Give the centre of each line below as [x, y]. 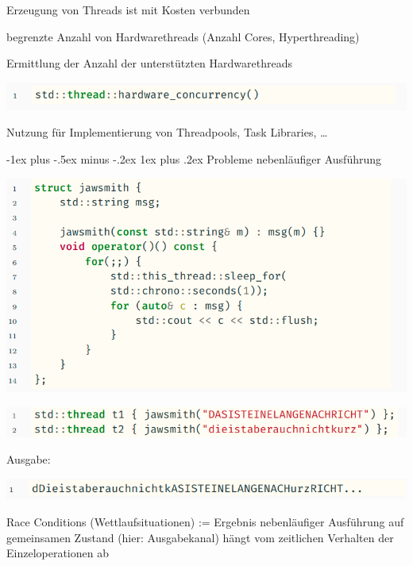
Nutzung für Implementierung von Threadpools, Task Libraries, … [167, 132]
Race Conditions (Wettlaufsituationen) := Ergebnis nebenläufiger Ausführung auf [205, 522]
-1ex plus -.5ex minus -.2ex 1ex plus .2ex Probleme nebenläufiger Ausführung [194, 159]
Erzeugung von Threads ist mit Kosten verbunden [128, 10]
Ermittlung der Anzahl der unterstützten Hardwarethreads [149, 63]
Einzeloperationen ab [58, 553]
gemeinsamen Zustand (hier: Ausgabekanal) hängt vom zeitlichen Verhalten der [200, 537]
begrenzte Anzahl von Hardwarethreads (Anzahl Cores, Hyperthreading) [183, 36]
